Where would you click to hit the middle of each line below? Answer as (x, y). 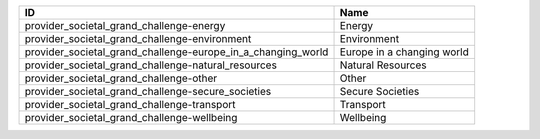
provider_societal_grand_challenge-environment (138, 38)
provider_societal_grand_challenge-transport (130, 104)
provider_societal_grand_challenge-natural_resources (150, 65)
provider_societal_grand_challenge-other (121, 78)
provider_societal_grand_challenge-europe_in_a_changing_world (176, 52)
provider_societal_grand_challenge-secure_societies (148, 91)
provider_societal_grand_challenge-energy (125, 25)
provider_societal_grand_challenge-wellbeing (131, 117)
